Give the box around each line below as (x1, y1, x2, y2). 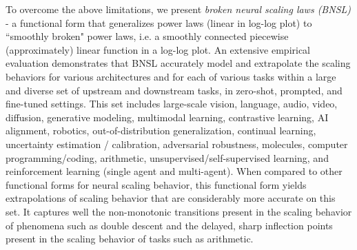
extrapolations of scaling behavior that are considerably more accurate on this (6, 191, 336, 205)
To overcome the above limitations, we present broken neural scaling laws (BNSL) (6, 2, 351, 16)
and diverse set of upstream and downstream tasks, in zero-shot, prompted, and (6, 83, 343, 97)
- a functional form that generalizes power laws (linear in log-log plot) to (6, 15, 312, 30)
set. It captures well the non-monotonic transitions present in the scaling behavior (6, 204, 352, 218)
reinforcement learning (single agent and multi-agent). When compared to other (6, 164, 343, 178)
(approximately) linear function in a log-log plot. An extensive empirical (6, 42, 311, 56)
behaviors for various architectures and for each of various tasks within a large (6, 69, 336, 83)
